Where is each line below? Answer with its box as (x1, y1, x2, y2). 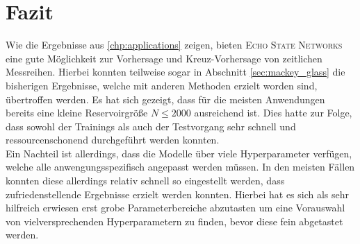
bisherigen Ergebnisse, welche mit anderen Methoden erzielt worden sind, (6, 78, 318, 92)
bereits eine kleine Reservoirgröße (6, 105, 148, 120)
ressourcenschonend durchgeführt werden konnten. (6, 132, 220, 147)
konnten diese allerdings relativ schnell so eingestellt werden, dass (6, 173, 285, 188)
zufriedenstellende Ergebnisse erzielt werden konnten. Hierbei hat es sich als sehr (6, 186, 350, 201)
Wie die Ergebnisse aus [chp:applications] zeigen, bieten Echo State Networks (6, 37, 343, 52)
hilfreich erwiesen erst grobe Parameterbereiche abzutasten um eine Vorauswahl (6, 200, 345, 215)
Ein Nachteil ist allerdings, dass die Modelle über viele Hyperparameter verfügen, (6, 146, 352, 160)
